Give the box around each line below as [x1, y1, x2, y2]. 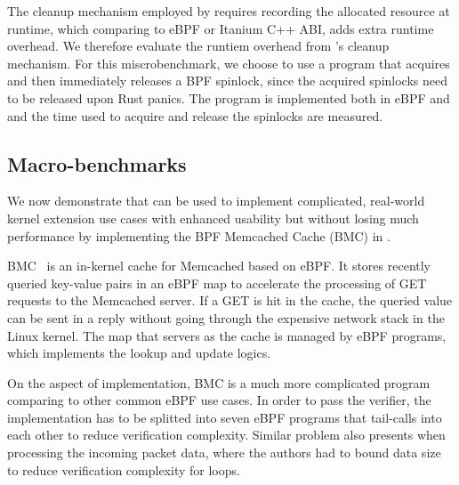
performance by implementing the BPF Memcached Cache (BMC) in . [7, 226, 391, 245]
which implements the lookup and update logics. [7, 344, 271, 362]
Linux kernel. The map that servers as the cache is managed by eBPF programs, [7, 326, 447, 344]
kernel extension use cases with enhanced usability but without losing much [7, 208, 419, 227]
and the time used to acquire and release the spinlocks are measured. [7, 106, 383, 125]
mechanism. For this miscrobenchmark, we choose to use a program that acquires [7, 53, 450, 72]
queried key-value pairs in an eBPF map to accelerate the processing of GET [7, 273, 427, 292]
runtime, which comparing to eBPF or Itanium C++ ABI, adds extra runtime [7, 19, 434, 37]
